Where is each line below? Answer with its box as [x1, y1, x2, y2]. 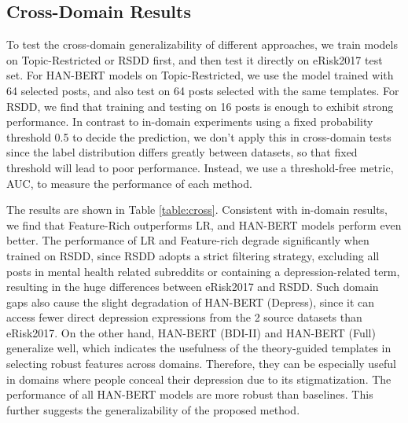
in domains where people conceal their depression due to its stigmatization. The [6, 370, 391, 387]
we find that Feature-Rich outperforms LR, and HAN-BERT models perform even [6, 216, 402, 233]
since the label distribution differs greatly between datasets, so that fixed [6, 144, 358, 160]
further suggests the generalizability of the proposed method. [6, 401, 300, 417]
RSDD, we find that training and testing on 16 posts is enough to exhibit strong [6, 97, 394, 114]
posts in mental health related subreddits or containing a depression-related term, [6, 263, 400, 279]
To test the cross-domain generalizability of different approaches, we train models [6, 36, 398, 53]
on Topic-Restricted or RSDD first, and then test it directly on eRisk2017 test [6, 51, 383, 68]
